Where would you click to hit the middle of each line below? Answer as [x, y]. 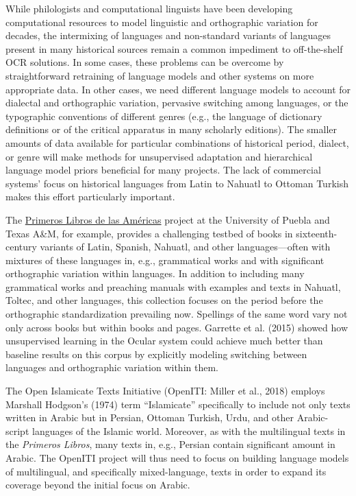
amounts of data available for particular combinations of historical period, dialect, [177, 142]
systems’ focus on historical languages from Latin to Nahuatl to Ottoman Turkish [177, 183]
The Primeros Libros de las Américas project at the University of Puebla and [168, 219]
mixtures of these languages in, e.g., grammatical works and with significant [165, 260]
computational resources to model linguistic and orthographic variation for [162, 22]
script [17, 430]
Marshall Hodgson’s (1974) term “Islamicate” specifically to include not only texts [178, 404]
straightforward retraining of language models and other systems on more [160, 75]
